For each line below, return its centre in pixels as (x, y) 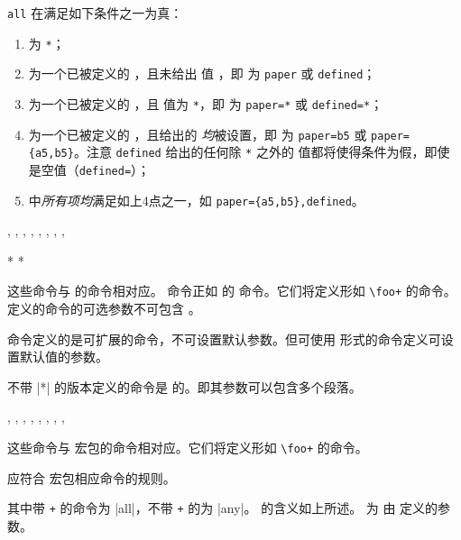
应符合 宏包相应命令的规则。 (92, 477)
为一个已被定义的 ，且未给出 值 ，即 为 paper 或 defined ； (202, 73)
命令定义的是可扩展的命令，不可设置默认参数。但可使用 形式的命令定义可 (224, 339)
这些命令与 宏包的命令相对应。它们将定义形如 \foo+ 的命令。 (188, 448)
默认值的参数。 (64, 357)
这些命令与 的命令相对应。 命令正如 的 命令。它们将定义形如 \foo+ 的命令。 (232, 291)
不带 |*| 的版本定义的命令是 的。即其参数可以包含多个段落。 (184, 386)
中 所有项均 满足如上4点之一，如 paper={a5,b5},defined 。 (196, 200)
